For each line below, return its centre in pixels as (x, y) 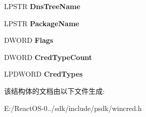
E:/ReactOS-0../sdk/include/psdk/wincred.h (73, 108)
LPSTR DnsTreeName (42, 6)
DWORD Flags (29, 40)
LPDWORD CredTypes (44, 74)
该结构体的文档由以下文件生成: (54, 91)
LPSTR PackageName (42, 23)
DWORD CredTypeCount (48, 57)
